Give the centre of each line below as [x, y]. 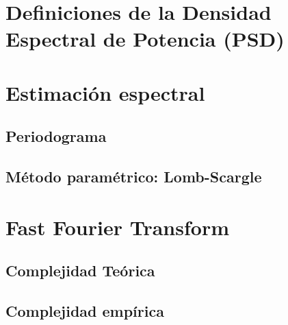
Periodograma [56, 136]
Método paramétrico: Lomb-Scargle [134, 177]
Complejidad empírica [85, 311]
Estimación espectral [105, 92]
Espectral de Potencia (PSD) [145, 39]
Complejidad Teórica [80, 270]
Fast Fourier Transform [117, 227]
